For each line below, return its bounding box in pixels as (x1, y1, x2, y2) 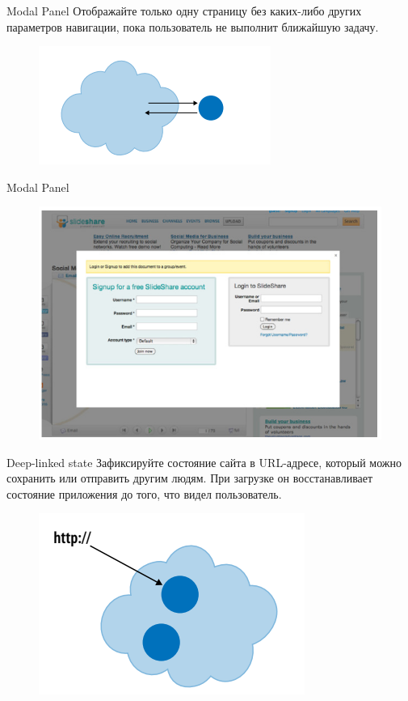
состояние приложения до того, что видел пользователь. (6, 485, 282, 502)
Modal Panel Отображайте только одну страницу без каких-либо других (6, 2, 362, 19)
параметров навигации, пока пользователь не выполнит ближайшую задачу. (6, 18, 379, 35)
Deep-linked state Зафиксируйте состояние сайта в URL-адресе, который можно (6, 453, 402, 470)
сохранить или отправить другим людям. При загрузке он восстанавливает (6, 469, 373, 486)
